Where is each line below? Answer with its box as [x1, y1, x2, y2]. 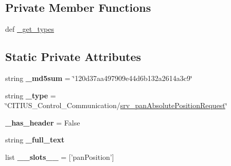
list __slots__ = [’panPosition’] [5, 151, 114, 162]
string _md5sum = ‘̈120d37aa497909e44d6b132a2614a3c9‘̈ [5, 73, 192, 83]
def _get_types [5, 24, 54, 34]
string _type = [5, 90, 56, 100]
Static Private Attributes [5, 49, 141, 65]
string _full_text [5, 134, 65, 145]
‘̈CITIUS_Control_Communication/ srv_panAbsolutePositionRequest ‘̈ [5, 100, 227, 111]
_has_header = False [5, 117, 80, 128]
